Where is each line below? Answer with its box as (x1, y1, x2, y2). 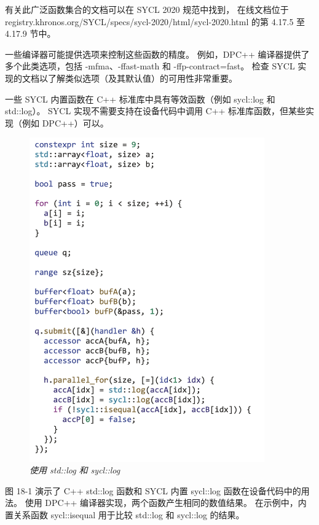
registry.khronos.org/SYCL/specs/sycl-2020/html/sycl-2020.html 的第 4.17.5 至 (5, 15, 305, 28)
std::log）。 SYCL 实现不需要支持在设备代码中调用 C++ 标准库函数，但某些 (5, 104, 306, 117)
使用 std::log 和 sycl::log (30, 464, 120, 476)
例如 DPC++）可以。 (22, 116, 109, 129)
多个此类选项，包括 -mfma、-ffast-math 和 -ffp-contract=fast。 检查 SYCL (5, 60, 295, 72)
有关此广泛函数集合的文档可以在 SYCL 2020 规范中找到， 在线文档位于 (5, 3, 289, 15)
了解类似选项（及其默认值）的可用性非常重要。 (47, 71, 237, 84)
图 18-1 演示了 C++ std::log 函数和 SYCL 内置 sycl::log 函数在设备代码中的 (5, 484, 301, 497)
